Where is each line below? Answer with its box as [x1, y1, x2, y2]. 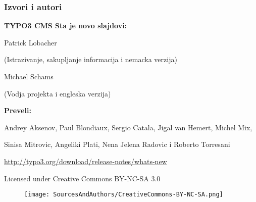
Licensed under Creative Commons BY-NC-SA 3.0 [4, 173, 161, 183]
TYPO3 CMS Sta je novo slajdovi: [4, 20, 127, 31]
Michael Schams [4, 71, 54, 81]
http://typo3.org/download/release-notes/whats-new [4, 156, 167, 166]
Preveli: [4, 105, 31, 116]
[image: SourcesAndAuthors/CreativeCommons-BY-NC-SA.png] [24, 191, 223, 198]
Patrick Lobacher [4, 37, 57, 47]
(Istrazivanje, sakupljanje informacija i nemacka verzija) [4, 54, 177, 65]
